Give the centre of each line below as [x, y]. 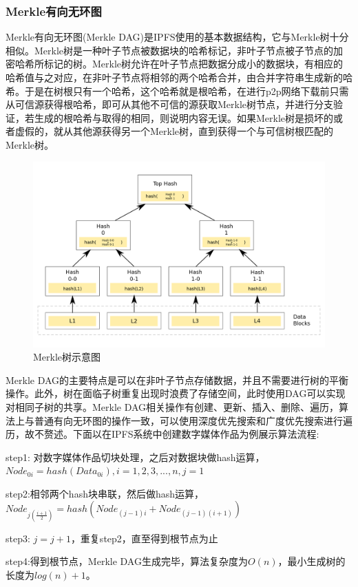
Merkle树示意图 [67, 357]
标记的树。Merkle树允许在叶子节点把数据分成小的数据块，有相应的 [193, 64]
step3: [18, 538]
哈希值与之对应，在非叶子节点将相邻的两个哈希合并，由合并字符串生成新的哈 [179, 77]
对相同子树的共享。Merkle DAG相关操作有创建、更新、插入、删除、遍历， [172, 406]
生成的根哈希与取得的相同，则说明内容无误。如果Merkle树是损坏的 [184, 117]
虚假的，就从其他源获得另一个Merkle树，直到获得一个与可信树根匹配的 [174, 131]
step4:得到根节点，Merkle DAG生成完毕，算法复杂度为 [127, 561]
